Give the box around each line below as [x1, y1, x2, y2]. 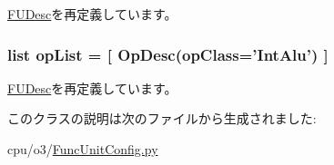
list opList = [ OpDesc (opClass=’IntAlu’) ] [7, 43, 329, 65]
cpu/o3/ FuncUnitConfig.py [7, 140, 158, 158]
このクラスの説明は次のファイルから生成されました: [7, 109, 317, 128]
